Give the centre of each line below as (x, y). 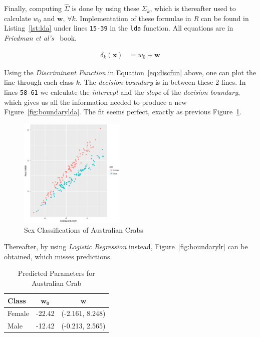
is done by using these (105, 8)
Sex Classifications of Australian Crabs (84, 229)
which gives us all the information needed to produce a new (95, 102)
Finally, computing (33, 8)
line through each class (39, 82)
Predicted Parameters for (56, 273)
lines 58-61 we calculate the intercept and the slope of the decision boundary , (122, 92)
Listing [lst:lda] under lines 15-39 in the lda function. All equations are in (119, 28)
